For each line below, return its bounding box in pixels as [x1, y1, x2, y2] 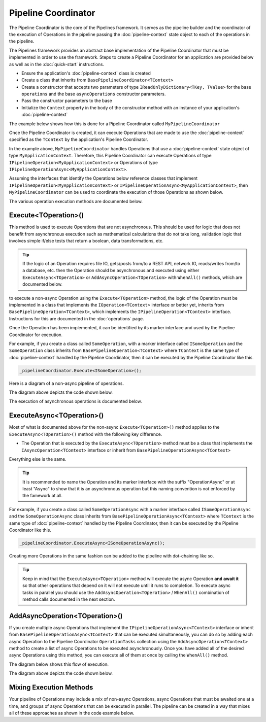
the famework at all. [22, 493, 63, 499]
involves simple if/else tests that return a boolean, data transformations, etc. [9, 238, 164, 244]
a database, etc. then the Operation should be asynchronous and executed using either [22, 268, 199, 274]
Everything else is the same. [9, 456, 66, 462]
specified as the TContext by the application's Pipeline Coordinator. [9, 137, 148, 142]
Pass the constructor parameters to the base [21, 98, 112, 103]
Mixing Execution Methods [9, 683, 93, 692]
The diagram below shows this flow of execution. [9, 661, 109, 667]
